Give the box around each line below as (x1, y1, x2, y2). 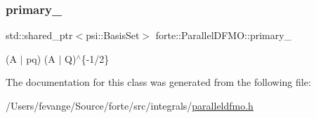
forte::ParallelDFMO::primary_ (155, 28, 292, 43)
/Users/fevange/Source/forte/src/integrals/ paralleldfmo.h (6, 98, 254, 112)
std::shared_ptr (6, 28, 73, 43)
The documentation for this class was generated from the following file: (6, 75, 311, 89)
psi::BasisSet (86, 28, 140, 43)
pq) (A (26, 51, 55, 66)
